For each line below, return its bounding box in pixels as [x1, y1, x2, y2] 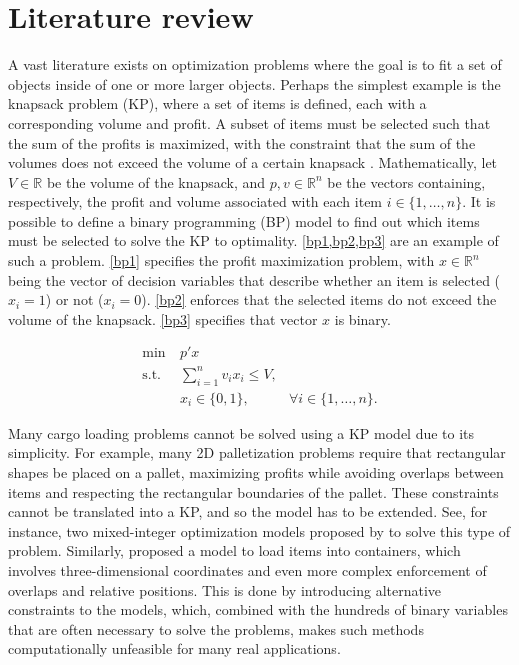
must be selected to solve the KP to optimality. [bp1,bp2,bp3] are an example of [8, 230, 499, 251]
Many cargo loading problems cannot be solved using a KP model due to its [8, 422, 475, 443]
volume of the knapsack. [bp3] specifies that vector [8, 308, 318, 329]
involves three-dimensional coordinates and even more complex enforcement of [8, 559, 487, 580]
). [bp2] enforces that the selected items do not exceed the [141, 289, 497, 310]
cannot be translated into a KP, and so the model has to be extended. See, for [8, 501, 488, 522]
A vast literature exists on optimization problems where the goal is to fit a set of [8, 54, 502, 75]
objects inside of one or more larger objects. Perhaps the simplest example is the [8, 73, 501, 94]
